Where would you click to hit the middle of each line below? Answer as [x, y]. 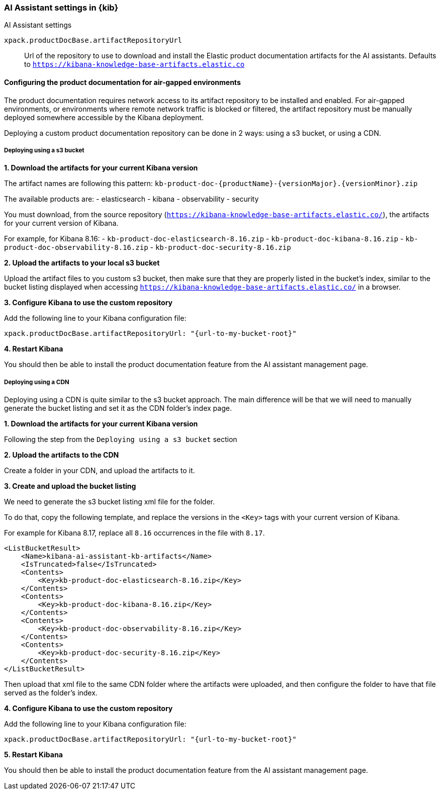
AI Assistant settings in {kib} [61, 8]
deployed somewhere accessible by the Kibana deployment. [104, 117]
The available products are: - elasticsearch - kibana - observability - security [131, 199]
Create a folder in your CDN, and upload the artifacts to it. [100, 471]
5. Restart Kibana [33, 755]
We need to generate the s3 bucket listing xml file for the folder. [110, 502]
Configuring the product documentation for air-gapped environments [122, 82]
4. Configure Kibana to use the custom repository [89, 709]
